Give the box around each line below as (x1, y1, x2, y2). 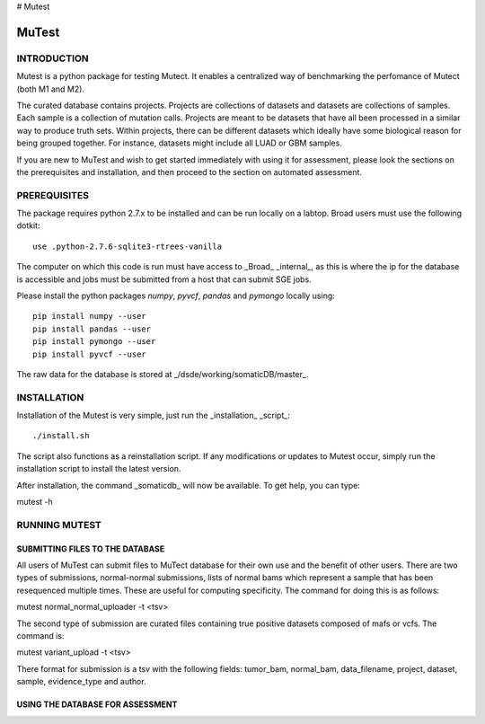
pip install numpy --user (32, 311, 147, 322)
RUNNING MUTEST (16, 518, 102, 531)
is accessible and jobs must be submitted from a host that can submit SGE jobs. (16, 274, 312, 285)
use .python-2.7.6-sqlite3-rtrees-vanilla (32, 241, 223, 252)
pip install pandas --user (32, 323, 152, 334)
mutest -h (16, 497, 53, 508)
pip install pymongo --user (32, 337, 156, 347)
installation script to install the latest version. (16, 464, 181, 474)
